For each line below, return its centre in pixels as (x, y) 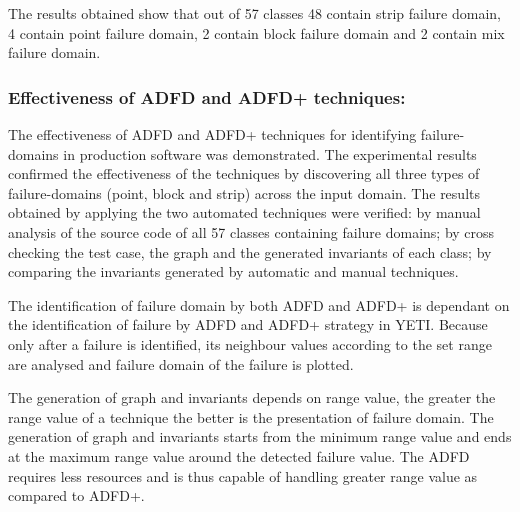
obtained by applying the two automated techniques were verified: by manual (244, 212)
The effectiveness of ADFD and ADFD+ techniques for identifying (212, 134)
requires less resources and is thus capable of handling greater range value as (243, 475)
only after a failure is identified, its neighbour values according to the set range (250, 343)
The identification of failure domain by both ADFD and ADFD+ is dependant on (259, 304)
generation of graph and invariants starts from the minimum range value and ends (260, 436)
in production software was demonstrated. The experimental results (270, 153)
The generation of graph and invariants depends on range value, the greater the (252, 397)
